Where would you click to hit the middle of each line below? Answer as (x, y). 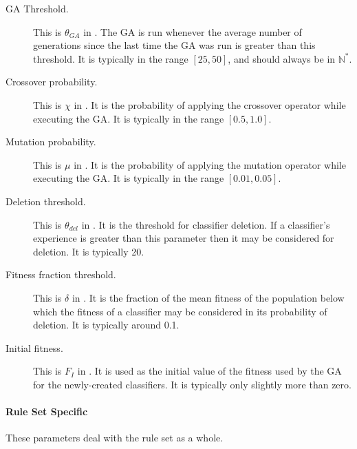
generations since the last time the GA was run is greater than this (174, 45)
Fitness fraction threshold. (61, 274)
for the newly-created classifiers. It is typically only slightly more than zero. (192, 384)
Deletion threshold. (46, 201)
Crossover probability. (52, 82)
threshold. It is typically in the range (111, 58)
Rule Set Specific (47, 411)
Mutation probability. (51, 142)
